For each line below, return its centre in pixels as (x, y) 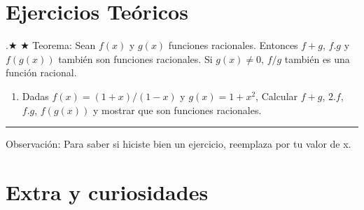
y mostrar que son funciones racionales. (177, 110)
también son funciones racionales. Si (135, 58)
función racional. (41, 72)
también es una (317, 58)
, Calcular (277, 96)
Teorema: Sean (64, 45)
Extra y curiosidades (107, 191)
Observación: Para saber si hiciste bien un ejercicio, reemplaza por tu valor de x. (178, 144)
